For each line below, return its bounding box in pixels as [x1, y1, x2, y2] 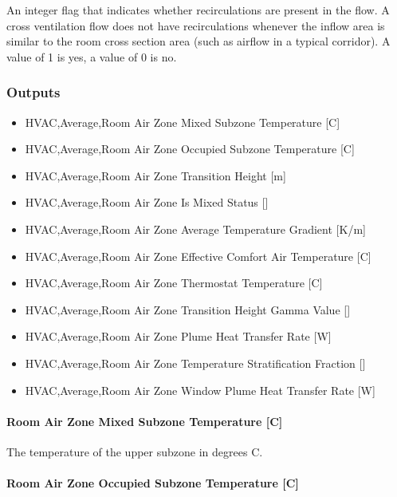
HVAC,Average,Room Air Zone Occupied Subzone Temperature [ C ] [25, 140, 355, 157]
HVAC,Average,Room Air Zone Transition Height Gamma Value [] [25, 301, 351, 318]
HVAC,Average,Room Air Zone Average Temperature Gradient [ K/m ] [25, 220, 366, 237]
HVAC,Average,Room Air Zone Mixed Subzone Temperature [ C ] [25, 113, 340, 130]
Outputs [6, 82, 61, 102]
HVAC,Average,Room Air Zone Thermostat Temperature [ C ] [25, 274, 323, 291]
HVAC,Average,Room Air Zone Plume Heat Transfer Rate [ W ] [25, 328, 332, 345]
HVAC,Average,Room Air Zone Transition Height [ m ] [25, 167, 286, 183]
